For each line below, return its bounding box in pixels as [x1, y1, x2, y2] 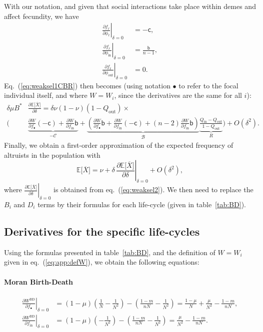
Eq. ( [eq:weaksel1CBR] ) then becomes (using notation [4, 80, 170, 90]
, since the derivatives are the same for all [114, 90, 242, 100]
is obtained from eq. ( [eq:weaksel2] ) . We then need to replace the [53, 184, 253, 195]
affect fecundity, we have [4, 10, 79, 21]
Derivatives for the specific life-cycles [4, 224, 200, 239]
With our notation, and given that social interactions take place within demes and [4, 1, 256, 11]
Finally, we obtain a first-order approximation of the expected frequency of [4, 140, 233, 150]
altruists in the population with [4, 149, 100, 160]
